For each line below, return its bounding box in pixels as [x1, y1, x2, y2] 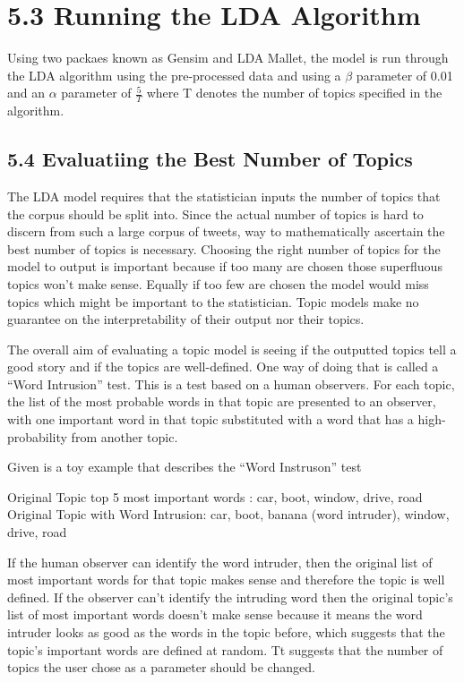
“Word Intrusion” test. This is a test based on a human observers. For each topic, [7, 374, 455, 393]
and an [7, 83, 46, 102]
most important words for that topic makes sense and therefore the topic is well [7, 570, 445, 589]
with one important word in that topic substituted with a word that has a [7, 410, 414, 429]
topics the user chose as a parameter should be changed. [7, 658, 315, 677]
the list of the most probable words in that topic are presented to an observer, [7, 392, 436, 411]
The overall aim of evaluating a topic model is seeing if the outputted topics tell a [7, 339, 457, 358]
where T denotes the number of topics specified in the [146, 83, 443, 102]
